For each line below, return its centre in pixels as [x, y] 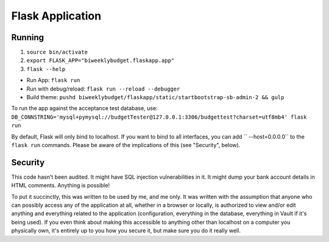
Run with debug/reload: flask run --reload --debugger [103, 89]
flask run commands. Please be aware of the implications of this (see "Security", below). [126, 145]
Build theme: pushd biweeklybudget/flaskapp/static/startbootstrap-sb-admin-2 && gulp [155, 97]
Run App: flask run [53, 80]
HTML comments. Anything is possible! [60, 185]
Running [28, 37]
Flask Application [56, 16]
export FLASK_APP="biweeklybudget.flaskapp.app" [101, 60]
